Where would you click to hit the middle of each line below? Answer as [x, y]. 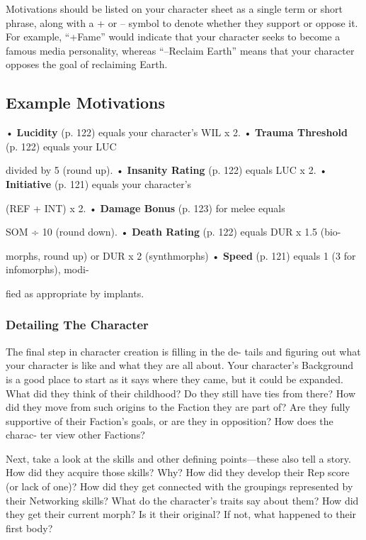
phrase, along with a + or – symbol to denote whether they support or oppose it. [182, 22]
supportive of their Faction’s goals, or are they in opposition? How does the [170, 420]
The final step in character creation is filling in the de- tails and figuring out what [183, 351]
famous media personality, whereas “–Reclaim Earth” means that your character [180, 50]
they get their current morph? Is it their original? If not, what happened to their [181, 514]
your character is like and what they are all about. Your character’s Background [180, 365]
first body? [29, 528]
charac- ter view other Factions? [75, 435]
